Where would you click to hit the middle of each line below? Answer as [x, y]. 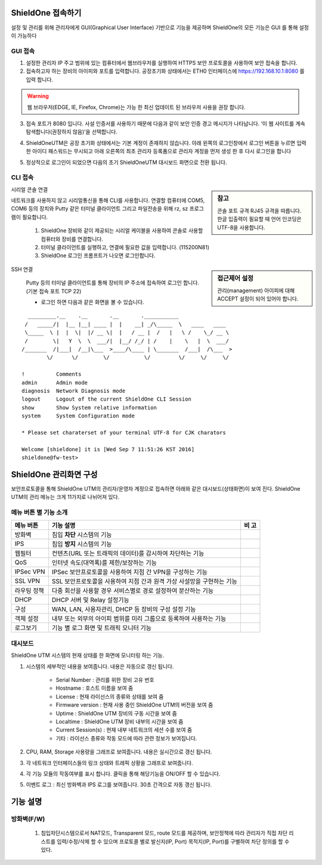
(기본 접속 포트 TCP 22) [54, 291]
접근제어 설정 [235, 278]
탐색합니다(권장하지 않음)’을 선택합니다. [72, 132]
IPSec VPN [30, 572]
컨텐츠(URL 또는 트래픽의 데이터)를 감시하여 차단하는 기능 [128, 553]
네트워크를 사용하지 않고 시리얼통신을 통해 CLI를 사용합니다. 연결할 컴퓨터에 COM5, [108, 200]
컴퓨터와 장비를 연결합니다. [72, 239]
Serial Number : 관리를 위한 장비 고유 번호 [105, 680]
